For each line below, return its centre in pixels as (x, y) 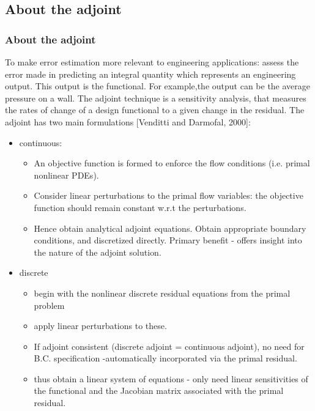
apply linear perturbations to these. (100, 326)
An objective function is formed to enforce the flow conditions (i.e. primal (172, 163)
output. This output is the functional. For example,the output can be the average (158, 86)
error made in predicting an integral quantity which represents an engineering (150, 74)
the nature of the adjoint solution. (98, 252)
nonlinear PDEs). (66, 175)
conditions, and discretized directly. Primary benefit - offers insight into (168, 240)
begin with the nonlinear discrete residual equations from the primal (162, 293)
